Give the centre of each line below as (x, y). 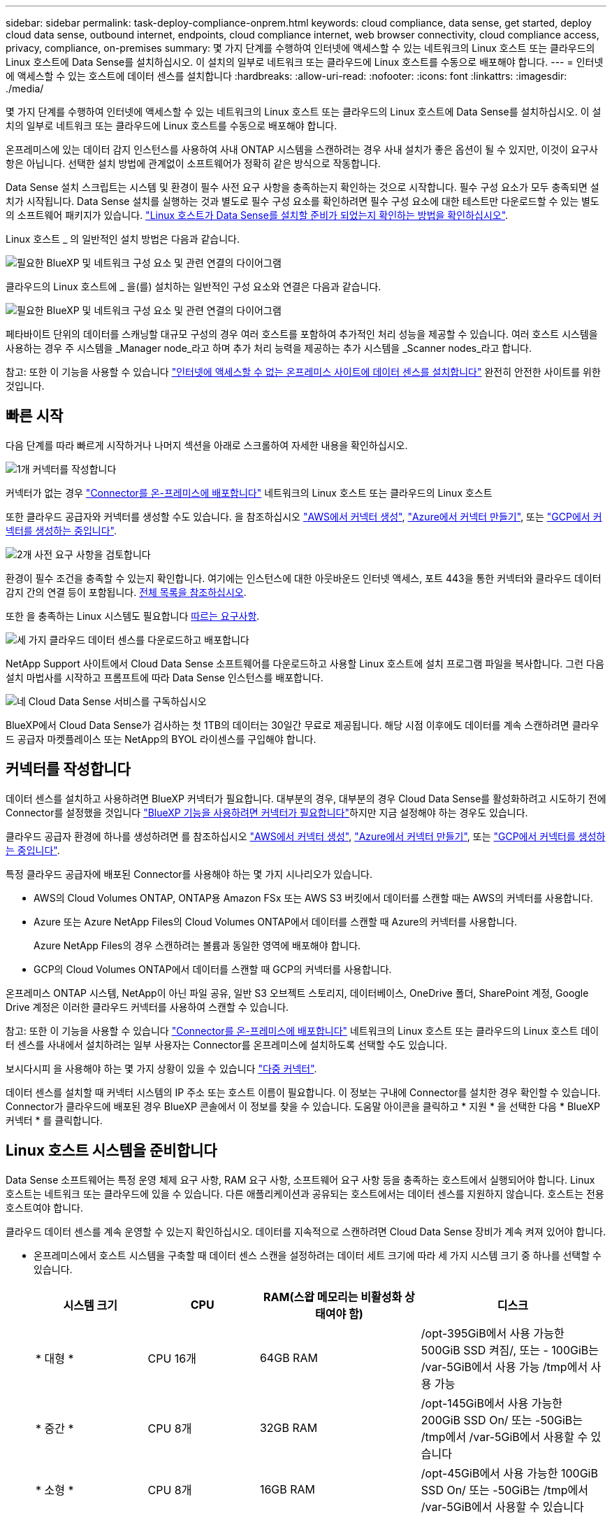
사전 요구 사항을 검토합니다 (93, 554)
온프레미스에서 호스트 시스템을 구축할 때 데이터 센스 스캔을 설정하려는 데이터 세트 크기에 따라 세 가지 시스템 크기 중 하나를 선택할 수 (318, 1255)
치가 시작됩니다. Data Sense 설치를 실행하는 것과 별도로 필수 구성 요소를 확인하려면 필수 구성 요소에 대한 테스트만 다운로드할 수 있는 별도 (303, 201)
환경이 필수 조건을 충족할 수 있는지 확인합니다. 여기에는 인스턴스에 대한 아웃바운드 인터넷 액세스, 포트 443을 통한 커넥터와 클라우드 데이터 (304, 578)
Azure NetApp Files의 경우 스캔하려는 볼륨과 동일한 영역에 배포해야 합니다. (197, 945)
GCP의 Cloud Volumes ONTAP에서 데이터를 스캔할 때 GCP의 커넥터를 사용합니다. (213, 969)
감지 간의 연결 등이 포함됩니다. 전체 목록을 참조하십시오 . (126, 592)
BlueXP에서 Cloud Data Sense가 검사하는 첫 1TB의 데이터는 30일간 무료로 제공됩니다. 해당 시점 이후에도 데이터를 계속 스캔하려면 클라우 (303, 725)
